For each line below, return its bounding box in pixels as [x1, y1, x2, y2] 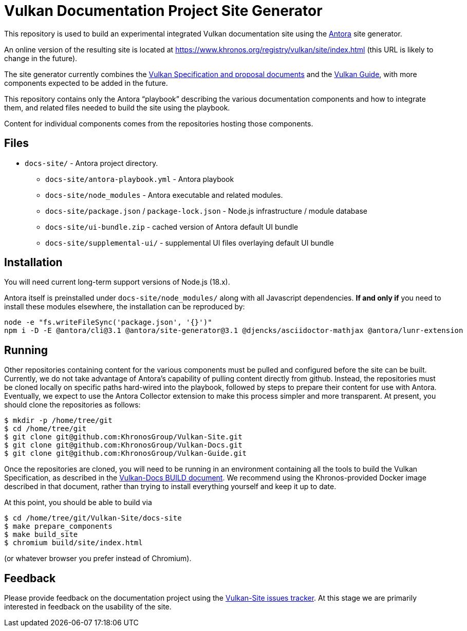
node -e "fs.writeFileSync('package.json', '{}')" [4, 318, 212, 327]
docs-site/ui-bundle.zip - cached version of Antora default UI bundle [45, 222, 298, 231]
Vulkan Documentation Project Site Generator [4, 2, 323, 20]
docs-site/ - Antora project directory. [25, 158, 158, 168]
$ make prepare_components [4, 522, 113, 531]
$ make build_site [4, 530, 78, 539]
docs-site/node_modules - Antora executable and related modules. [45, 190, 283, 199]
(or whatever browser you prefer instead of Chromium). [4, 554, 192, 563]
